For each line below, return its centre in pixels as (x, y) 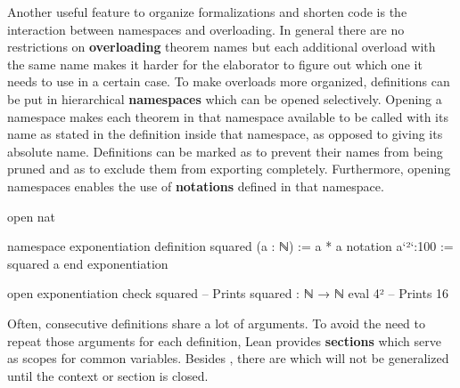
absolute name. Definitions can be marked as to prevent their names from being (225, 151)
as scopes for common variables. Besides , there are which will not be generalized (228, 358)
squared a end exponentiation (88, 263)
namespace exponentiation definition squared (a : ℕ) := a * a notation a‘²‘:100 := (230, 246)
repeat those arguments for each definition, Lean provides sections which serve (224, 340)
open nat (32, 216)
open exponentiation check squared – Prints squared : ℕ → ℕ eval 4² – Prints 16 (228, 293)
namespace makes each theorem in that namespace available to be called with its (228, 116)
